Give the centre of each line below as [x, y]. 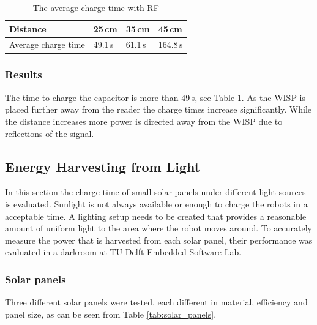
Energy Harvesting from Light [103, 166]
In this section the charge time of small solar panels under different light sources [155, 192]
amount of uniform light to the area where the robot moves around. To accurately [158, 228]
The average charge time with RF [96, 7]
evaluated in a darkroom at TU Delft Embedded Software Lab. [123, 252]
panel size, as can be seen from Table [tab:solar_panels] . [111, 314]
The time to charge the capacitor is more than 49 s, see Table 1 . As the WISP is [155, 97]
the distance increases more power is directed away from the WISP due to [144, 121]
